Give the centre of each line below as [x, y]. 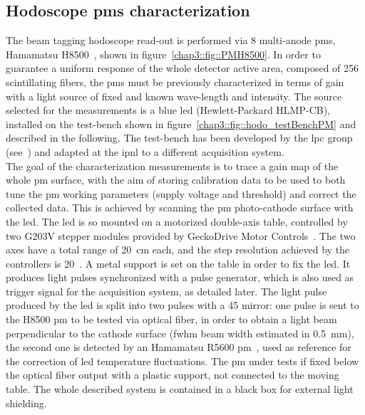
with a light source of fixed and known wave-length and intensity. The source [174, 96]
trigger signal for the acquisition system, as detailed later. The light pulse [166, 291]
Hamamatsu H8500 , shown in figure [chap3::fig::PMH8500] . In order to [163, 54]
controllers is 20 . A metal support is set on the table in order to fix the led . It [178, 263]
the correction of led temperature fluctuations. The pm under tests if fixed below [182, 361]
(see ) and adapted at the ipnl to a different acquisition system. [145, 151]
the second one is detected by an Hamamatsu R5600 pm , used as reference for [179, 347]
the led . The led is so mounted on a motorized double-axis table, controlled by [177, 221]
